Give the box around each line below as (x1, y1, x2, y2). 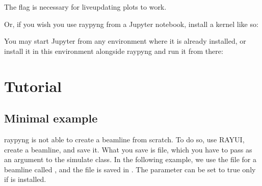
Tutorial (4, 75, 62, 96)
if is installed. (4, 174, 46, 184)
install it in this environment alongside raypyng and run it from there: (4, 45, 223, 56)
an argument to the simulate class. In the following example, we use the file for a (4, 154, 256, 165)
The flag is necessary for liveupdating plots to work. (4, 2, 167, 12)
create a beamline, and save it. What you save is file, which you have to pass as (4, 144, 252, 154)
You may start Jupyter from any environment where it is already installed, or (4, 36, 246, 46)
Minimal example (4, 110, 98, 126)
